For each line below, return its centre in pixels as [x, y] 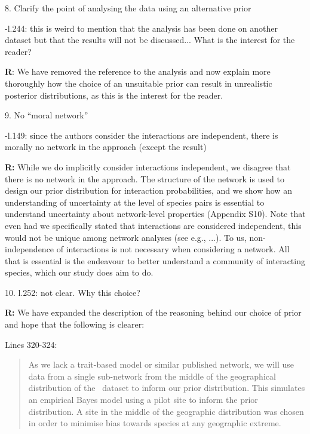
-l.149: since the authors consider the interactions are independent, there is [142, 135]
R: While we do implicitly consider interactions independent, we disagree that [148, 166]
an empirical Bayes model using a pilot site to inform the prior [143, 400]
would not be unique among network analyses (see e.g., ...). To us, [126, 237]
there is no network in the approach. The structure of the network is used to [145, 178]
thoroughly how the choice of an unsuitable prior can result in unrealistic [139, 83]
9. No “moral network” [47, 115]
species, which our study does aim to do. [79, 272]
